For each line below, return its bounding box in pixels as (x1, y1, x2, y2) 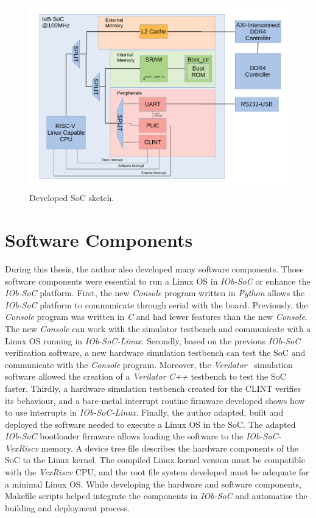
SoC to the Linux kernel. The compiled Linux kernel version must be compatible (5, 453, 305, 466)
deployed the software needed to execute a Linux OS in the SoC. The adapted (5, 417, 296, 430)
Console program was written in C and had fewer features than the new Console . (5, 310, 307, 323)
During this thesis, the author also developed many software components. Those (5, 262, 304, 275)
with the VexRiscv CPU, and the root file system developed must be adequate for (5, 466, 309, 478)
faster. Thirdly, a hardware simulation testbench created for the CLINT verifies (5, 381, 301, 394)
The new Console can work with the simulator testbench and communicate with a (5, 322, 311, 335)
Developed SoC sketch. (29, 191, 114, 204)
